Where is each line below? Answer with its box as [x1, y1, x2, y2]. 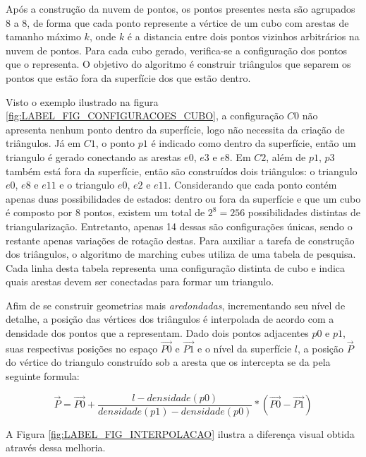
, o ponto [95, 136, 135, 150]
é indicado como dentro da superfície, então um [151, 136, 356, 150]
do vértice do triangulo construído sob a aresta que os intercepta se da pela [6, 355, 331, 369]
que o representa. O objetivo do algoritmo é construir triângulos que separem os [6, 57, 351, 71]
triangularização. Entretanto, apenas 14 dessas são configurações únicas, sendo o [6, 218, 353, 233]
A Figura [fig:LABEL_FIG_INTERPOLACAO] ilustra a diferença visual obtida [6, 426, 355, 441]
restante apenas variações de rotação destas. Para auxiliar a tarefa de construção [6, 232, 355, 247]
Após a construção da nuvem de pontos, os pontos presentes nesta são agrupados [6, 1, 355, 16]
